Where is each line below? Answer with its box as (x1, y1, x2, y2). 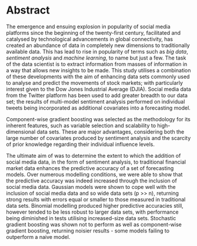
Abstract (6, 4, 50, 17)
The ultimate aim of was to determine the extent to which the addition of (6, 152, 181, 159)
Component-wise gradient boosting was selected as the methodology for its (6, 115, 191, 122)
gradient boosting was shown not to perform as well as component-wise (6, 221, 182, 228)
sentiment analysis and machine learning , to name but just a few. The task (6, 54, 186, 61)
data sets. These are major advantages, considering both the (36, 128, 185, 135)
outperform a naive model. (6, 233, 71, 240)
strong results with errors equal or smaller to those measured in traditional (6, 195, 186, 203)
